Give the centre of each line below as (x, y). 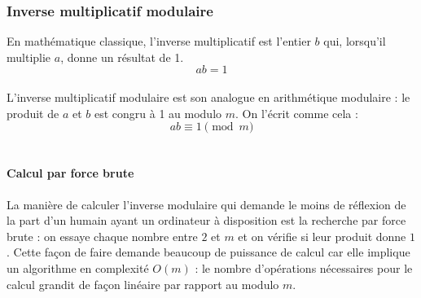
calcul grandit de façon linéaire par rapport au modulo (143, 284)
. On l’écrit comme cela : (297, 113)
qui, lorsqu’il (355, 41)
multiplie (29, 57)
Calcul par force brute (70, 173)
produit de (33, 113)
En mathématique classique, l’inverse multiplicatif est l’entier (159, 41)
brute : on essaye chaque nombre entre (102, 236)
